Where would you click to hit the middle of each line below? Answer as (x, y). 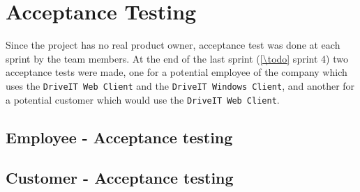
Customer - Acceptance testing (120, 178)
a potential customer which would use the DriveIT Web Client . (143, 99)
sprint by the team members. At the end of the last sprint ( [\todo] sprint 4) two (177, 58)
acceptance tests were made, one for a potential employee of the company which (177, 72)
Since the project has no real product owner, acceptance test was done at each (173, 45)
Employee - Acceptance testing (119, 137)
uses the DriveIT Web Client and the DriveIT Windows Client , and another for (180, 85)
